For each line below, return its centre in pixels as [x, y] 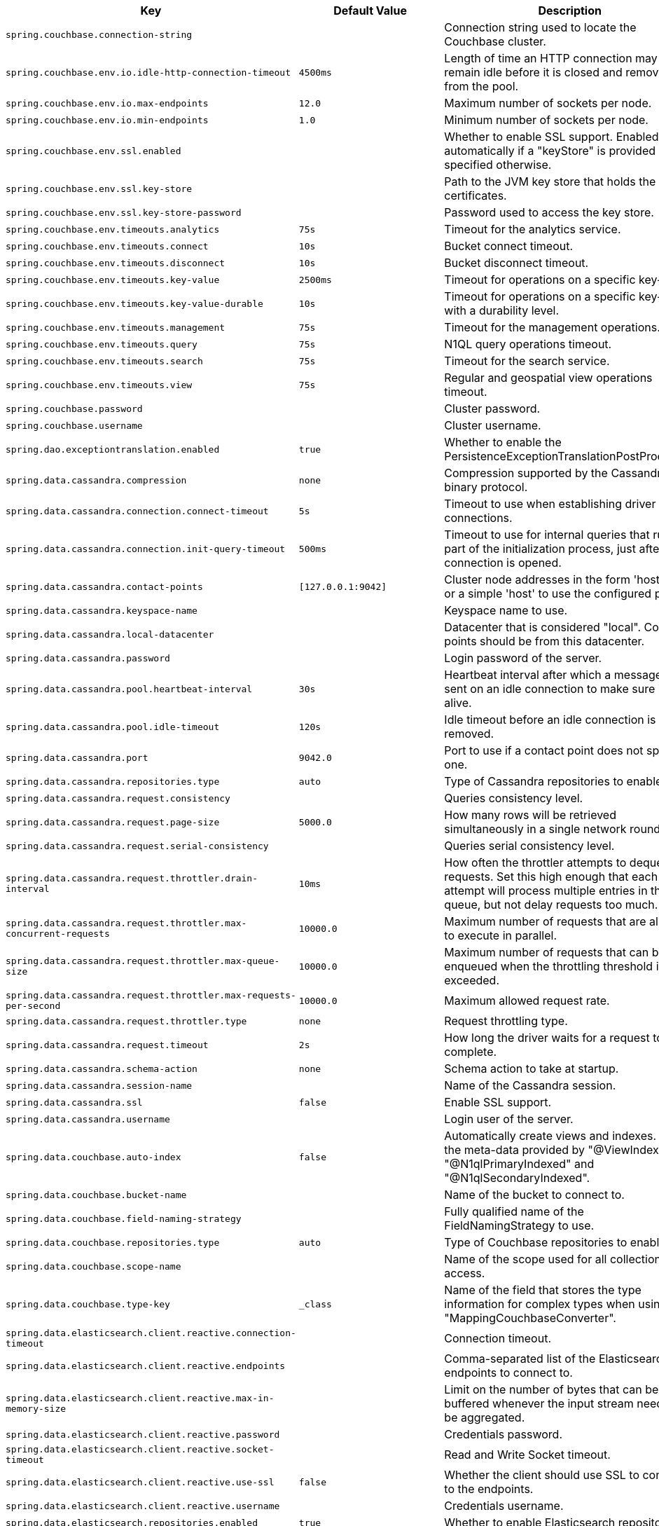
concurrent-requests [58, 934]
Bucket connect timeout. [509, 246]
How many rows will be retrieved [530, 815]
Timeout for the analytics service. [533, 229]
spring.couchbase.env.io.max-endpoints [107, 103]
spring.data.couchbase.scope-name [93, 1266]
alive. [458, 703]
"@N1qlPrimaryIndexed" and [519, 1164]
